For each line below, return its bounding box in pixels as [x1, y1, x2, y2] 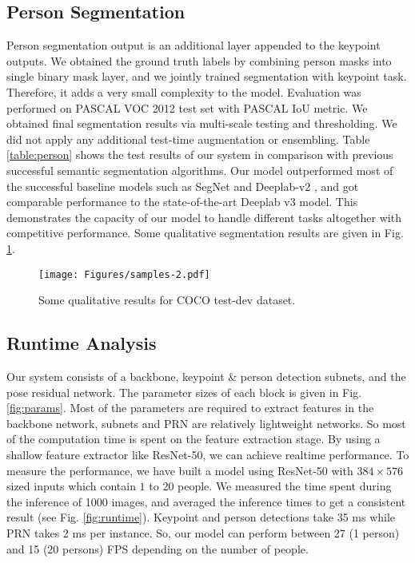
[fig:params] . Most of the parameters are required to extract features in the [6, 399, 374, 416]
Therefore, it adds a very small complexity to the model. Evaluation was [6, 83, 361, 100]
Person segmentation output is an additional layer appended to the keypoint [6, 37, 381, 54]
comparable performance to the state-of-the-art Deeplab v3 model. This [6, 193, 358, 210]
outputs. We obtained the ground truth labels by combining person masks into [6, 52, 392, 69]
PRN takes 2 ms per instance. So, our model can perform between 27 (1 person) [6, 524, 400, 541]
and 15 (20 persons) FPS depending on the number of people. [6, 540, 309, 557]
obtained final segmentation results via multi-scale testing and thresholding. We [6, 115, 397, 132]
